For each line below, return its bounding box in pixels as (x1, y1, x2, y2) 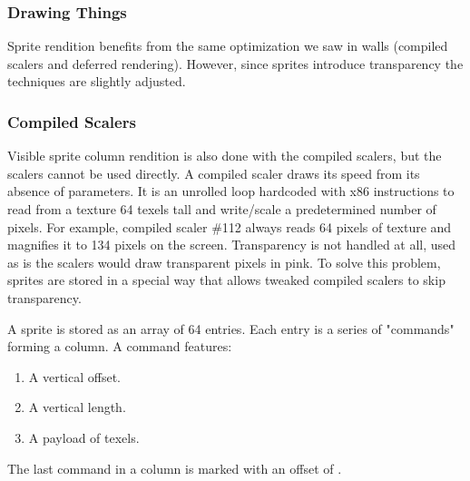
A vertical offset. (28, 367, 122, 386)
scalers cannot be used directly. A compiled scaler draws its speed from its (7, 163, 420, 182)
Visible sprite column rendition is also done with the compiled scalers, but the (7, 146, 442, 165)
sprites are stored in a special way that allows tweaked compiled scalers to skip (7, 270, 446, 290)
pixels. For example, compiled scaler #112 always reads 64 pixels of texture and (7, 217, 452, 236)
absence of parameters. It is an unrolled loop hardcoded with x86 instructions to (7, 182, 455, 201)
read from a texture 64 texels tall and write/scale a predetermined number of (7, 200, 436, 218)
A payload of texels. (28, 427, 140, 447)
